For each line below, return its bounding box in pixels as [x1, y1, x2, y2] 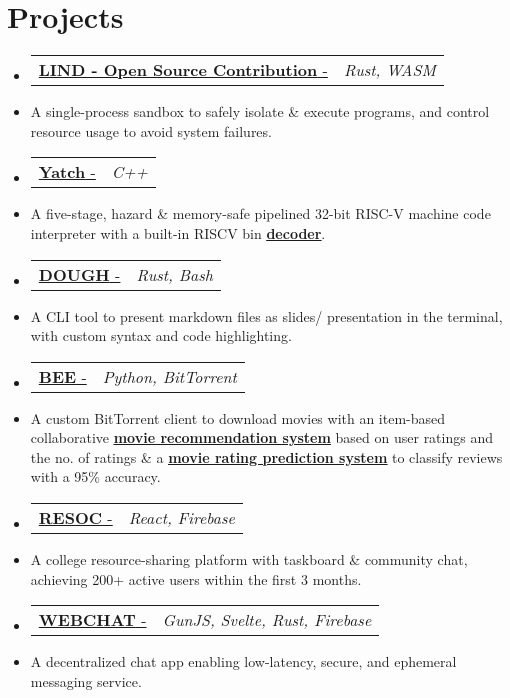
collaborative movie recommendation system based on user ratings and [30, 427, 493, 448]
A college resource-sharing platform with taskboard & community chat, [30, 549, 468, 570]
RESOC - [38, 506, 113, 530]
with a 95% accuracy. [30, 466, 161, 487]
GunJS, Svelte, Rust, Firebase [162, 608, 372, 632]
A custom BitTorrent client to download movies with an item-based [30, 407, 446, 428]
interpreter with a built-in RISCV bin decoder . [30, 222, 326, 243]
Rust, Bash [136, 262, 213, 286]
